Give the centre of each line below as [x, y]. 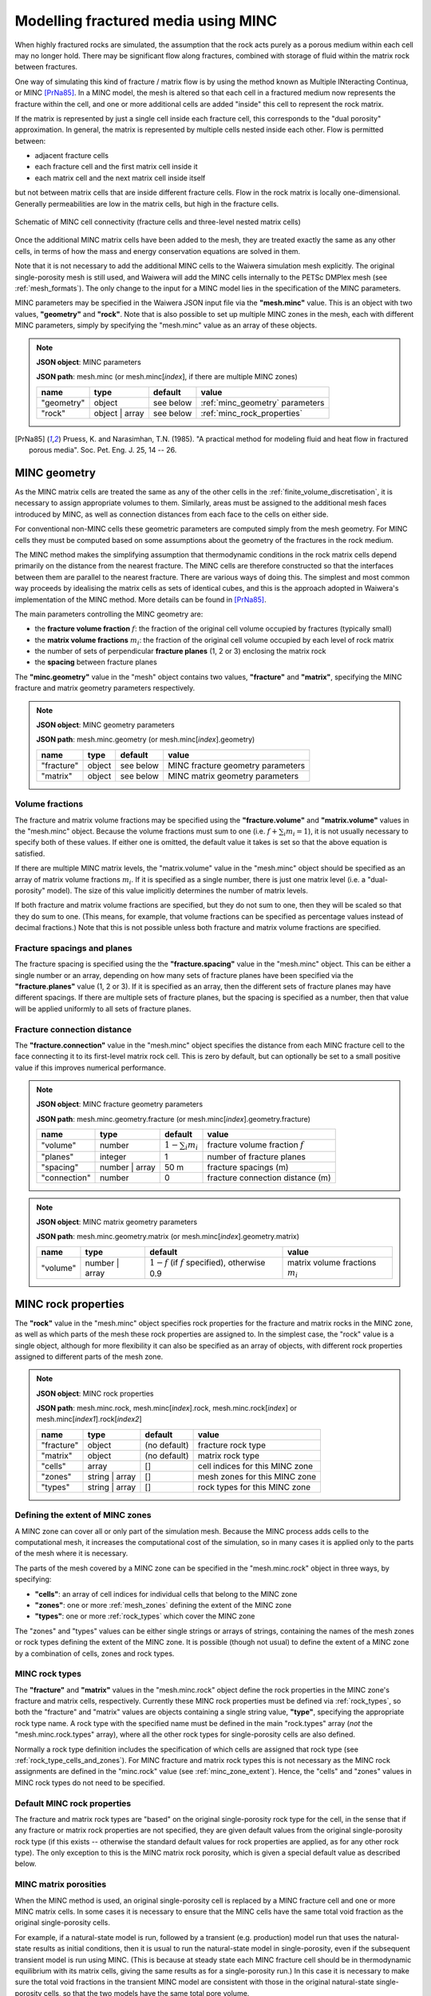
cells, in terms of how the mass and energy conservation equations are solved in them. [158, 251]
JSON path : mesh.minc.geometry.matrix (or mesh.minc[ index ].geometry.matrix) [168, 1237]
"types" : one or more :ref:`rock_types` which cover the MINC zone [145, 1616]
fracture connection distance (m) [269, 1178]
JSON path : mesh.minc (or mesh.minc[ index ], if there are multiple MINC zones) [167, 377]
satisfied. [30, 853]
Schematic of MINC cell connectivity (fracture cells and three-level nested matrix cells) [158, 222]
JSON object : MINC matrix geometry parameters [117, 1222]
